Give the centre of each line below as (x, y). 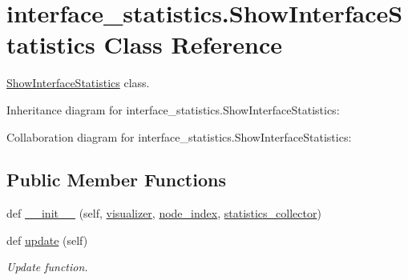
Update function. (47, 267)
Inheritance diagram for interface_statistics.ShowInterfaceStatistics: (173, 109)
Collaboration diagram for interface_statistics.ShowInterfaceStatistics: (179, 136)
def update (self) (47, 240)
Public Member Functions (116, 180)
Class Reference (193, 44)
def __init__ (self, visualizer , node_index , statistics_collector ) (164, 213)
